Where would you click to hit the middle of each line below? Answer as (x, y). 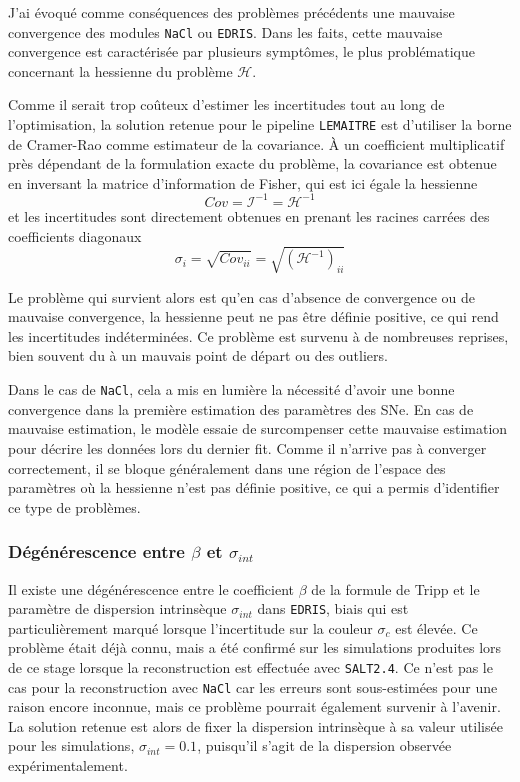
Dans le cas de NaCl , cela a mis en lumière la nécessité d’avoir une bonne (231, 389)
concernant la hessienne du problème (120, 70)
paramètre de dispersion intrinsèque (117, 608)
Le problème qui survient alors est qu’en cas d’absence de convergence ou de (241, 296)
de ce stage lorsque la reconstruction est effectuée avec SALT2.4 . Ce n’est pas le (250, 666)
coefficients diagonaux (75, 235)
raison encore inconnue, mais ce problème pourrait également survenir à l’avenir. (254, 706)
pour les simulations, (71, 745)
